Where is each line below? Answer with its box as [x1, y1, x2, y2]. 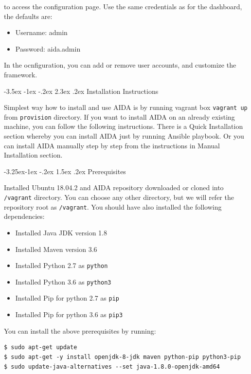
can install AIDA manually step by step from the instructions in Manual [4, 140, 220, 150]
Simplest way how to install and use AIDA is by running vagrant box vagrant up [4, 102, 248, 112]
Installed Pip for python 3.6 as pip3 [15, 309, 123, 320]
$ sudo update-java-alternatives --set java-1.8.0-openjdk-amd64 [4, 363, 220, 370]
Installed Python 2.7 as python [15, 260, 108, 270]
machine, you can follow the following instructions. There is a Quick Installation [4, 121, 243, 131]
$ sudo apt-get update [4, 344, 77, 351]
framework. [4, 69, 37, 79]
